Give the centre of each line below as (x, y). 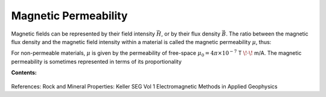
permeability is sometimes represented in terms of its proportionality (97, 61)
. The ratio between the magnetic (267, 34)
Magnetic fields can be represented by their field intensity (83, 34)
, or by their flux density (190, 34)
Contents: (24, 73)
